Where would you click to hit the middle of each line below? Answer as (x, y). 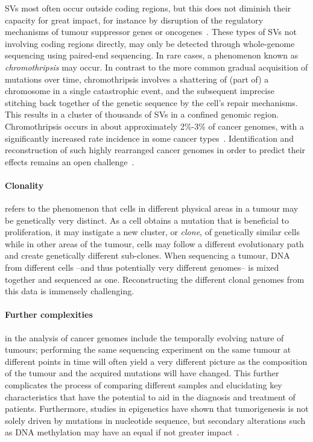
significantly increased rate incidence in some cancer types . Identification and (150, 138)
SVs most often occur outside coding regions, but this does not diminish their (148, 8)
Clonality (24, 185)
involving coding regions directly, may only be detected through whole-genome (150, 43)
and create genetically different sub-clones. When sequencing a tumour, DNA (147, 255)
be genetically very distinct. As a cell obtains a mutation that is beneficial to (147, 220)
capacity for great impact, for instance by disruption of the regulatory (134, 20)
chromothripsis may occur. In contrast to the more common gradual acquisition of (156, 67)
